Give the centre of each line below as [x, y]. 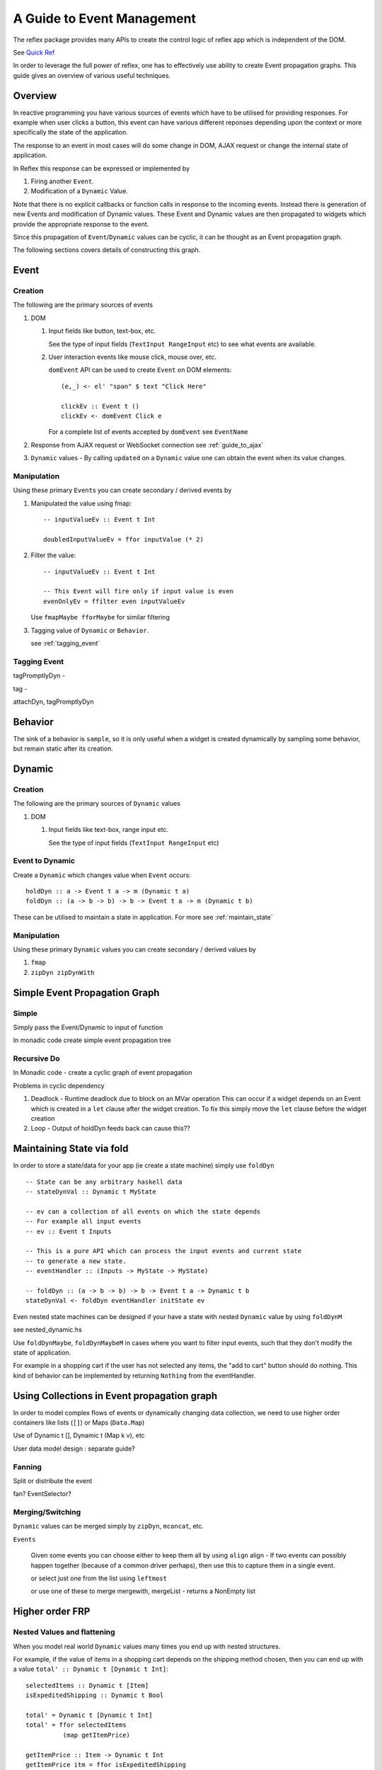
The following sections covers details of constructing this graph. [107, 250]
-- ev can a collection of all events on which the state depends [143, 1211]
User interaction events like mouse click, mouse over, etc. [133, 357]
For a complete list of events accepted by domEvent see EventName [149, 432]
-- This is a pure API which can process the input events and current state [164, 1251]
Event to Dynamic [44, 861]
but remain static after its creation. [63, 749]
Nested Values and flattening [64, 1632]
